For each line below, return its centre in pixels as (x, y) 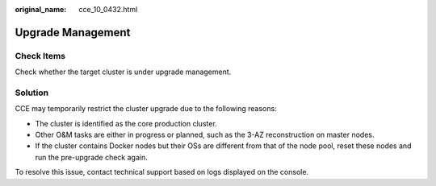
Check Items (40, 56)
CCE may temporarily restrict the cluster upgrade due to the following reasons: (146, 109)
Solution (32, 93)
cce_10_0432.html (108, 9)
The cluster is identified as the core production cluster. (126, 123)
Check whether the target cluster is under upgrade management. (123, 72)
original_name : (41, 9)
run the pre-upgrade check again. (92, 157)
